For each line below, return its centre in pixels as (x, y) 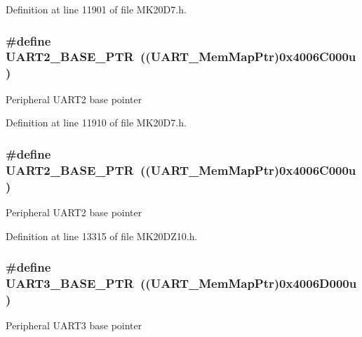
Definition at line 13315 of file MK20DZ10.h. (102, 236)
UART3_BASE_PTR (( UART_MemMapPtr (140, 283)
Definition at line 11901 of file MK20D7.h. (96, 9)
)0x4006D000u (315, 283)
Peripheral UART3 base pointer (74, 325)
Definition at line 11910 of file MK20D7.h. (96, 123)
